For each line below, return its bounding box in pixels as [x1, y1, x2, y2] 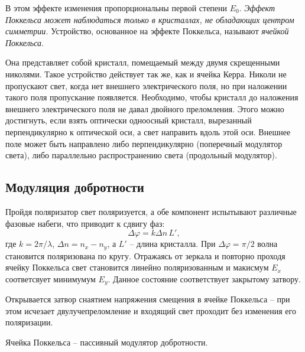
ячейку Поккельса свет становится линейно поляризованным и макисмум [5, 261, 269, 273]
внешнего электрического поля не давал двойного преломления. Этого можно [5, 102, 284, 115]
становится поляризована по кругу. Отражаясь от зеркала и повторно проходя [5, 249, 285, 262]
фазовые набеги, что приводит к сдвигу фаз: [5, 217, 165, 229]
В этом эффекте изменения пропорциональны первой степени [5, 2, 228, 14]
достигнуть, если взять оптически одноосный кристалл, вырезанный [5, 114, 252, 126]
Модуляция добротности [5, 178, 144, 196]
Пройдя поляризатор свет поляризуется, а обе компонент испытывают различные [5, 205, 297, 217]
